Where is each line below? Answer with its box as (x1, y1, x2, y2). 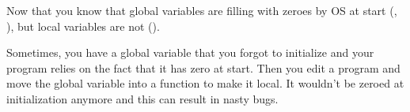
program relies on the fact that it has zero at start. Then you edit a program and (6, 59, 401, 76)
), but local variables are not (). (6, 17, 160, 34)
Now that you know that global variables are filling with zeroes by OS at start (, (6, 2, 397, 18)
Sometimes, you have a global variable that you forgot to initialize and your (6, 44, 374, 61)
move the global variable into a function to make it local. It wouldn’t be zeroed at (6, 75, 404, 91)
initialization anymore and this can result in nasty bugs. (6, 90, 279, 106)
